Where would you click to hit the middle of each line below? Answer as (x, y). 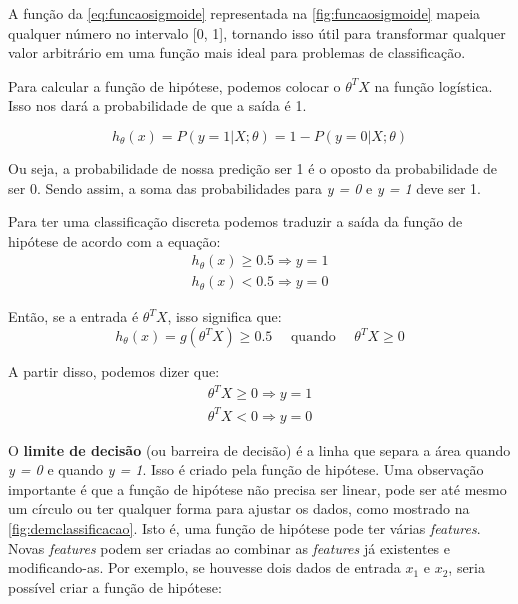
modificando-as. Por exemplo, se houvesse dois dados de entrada (204, 567)
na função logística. (433, 85)
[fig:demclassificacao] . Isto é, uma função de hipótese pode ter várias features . (244, 528)
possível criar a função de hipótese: (115, 586)
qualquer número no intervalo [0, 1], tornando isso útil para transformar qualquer (257, 32)
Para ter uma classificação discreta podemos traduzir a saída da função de (235, 221)
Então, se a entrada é (73, 316)
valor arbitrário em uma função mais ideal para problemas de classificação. (237, 52)
